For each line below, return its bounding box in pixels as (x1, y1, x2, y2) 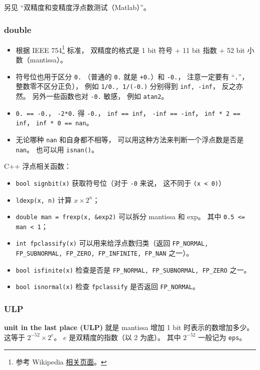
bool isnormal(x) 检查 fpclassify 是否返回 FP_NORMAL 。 (15, 281, 200, 292)
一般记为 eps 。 (198, 332, 246, 342)
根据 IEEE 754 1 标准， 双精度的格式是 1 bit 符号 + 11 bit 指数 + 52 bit (15, 43, 245, 55)
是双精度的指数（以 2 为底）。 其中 (68, 332, 181, 342)
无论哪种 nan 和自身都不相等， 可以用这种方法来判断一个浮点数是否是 (15, 134, 244, 144)
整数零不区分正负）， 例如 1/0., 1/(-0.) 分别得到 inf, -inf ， (15, 81, 219, 91)
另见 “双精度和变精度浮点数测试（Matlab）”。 (4, 2, 150, 12)
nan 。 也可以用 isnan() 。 (15, 144, 98, 154)
